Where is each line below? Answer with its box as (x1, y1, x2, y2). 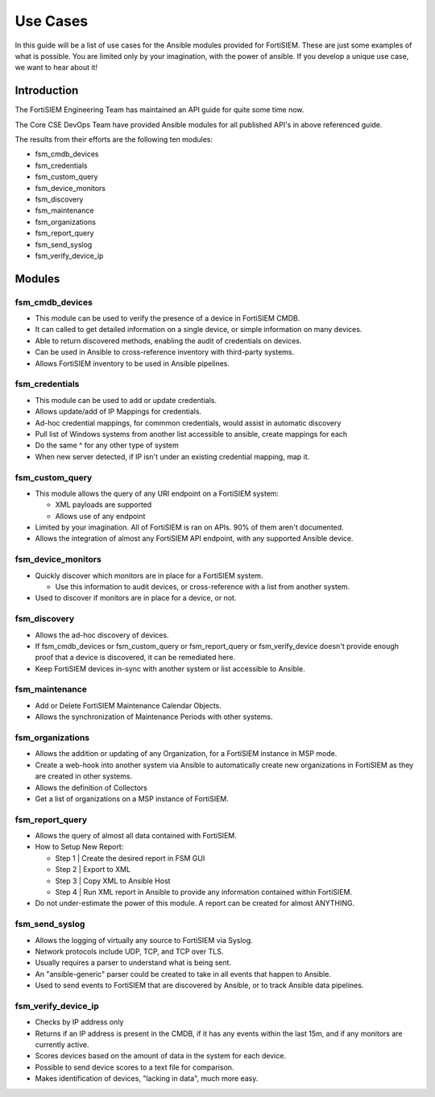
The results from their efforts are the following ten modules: (14, 135, 213, 144)
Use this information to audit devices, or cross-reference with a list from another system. (55, 581, 350, 592)
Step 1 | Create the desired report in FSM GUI (55, 853, 205, 862)
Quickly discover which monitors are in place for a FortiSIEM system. (35, 571, 263, 580)
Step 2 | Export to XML (55, 865, 131, 875)
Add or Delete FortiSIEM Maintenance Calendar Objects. (35, 700, 222, 710)
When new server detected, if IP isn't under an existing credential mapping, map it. (35, 451, 310, 461)
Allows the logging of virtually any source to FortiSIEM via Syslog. (35, 935, 253, 945)
